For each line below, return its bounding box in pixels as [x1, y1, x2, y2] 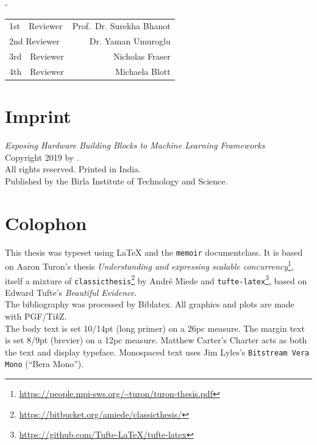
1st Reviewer [9, 19, 63, 32]
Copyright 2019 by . [5, 150, 79, 163]
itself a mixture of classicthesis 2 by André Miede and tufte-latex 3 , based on [5, 272, 307, 287]
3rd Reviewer [9, 50, 64, 63]
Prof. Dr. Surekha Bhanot [72, 19, 171, 32]
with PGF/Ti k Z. [5, 310, 67, 322]
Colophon [5, 210, 87, 235]
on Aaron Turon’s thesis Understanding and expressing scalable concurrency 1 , [5, 258, 294, 272]
